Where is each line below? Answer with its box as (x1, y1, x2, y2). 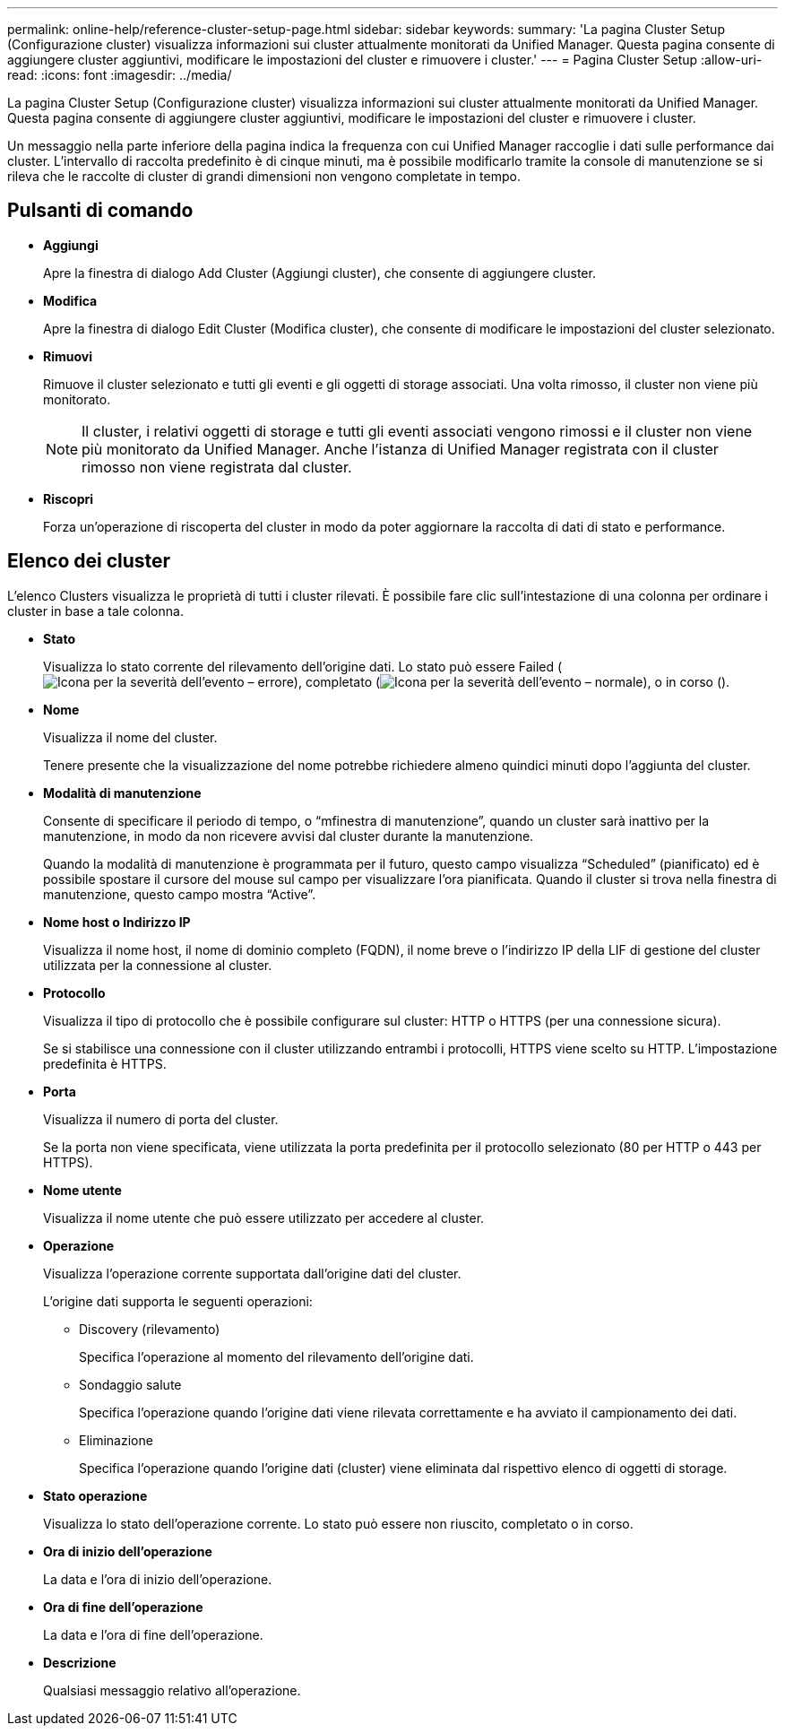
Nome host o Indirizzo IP (43, 914, 191, 930)
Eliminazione (79, 1432, 153, 1448)
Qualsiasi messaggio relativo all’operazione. (43, 1682, 301, 1698)
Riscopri (43, 490, 94, 507)
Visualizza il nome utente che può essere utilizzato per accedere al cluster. (43, 1209, 485, 1226)
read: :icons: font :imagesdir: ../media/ (7, 67, 232, 82)
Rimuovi (43, 348, 93, 364)
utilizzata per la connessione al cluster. (43, 957, 272, 973)
